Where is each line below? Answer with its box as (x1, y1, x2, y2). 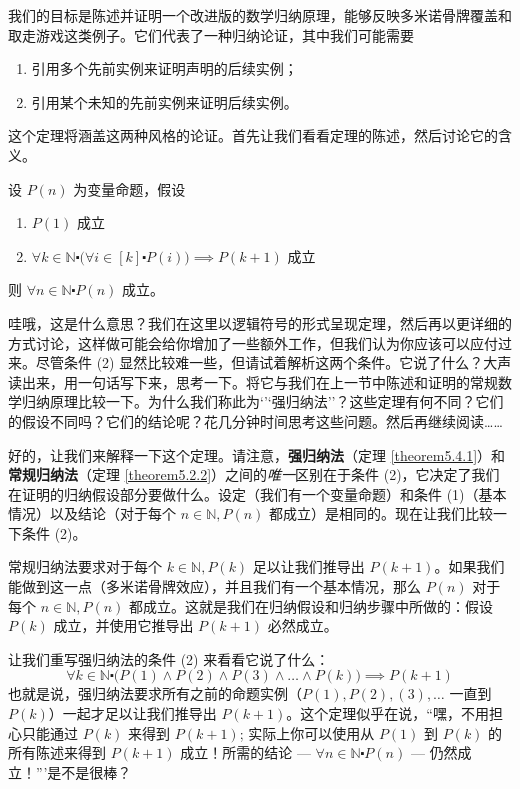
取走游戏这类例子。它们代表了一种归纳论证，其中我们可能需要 (8, 24, 414, 45)
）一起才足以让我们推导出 (48, 703, 217, 724)
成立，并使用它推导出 (53, 615, 194, 636)
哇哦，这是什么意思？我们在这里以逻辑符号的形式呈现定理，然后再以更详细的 (8, 312, 512, 333)
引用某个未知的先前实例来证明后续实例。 (31, 91, 298, 112)
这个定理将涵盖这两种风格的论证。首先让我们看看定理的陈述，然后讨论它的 (8, 125, 498, 146)
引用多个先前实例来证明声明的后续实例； (31, 58, 298, 79)
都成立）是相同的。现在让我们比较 (269, 503, 494, 524)
